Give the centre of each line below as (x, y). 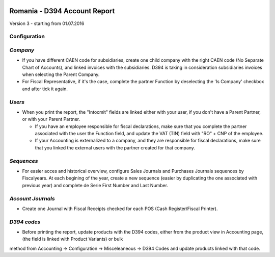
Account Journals (32, 198)
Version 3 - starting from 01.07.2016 (47, 23)
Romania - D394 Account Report (62, 11)
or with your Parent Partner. (51, 119)
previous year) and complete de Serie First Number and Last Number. (95, 185)
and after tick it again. (45, 89)
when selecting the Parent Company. (61, 74)
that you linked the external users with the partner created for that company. (115, 147)
